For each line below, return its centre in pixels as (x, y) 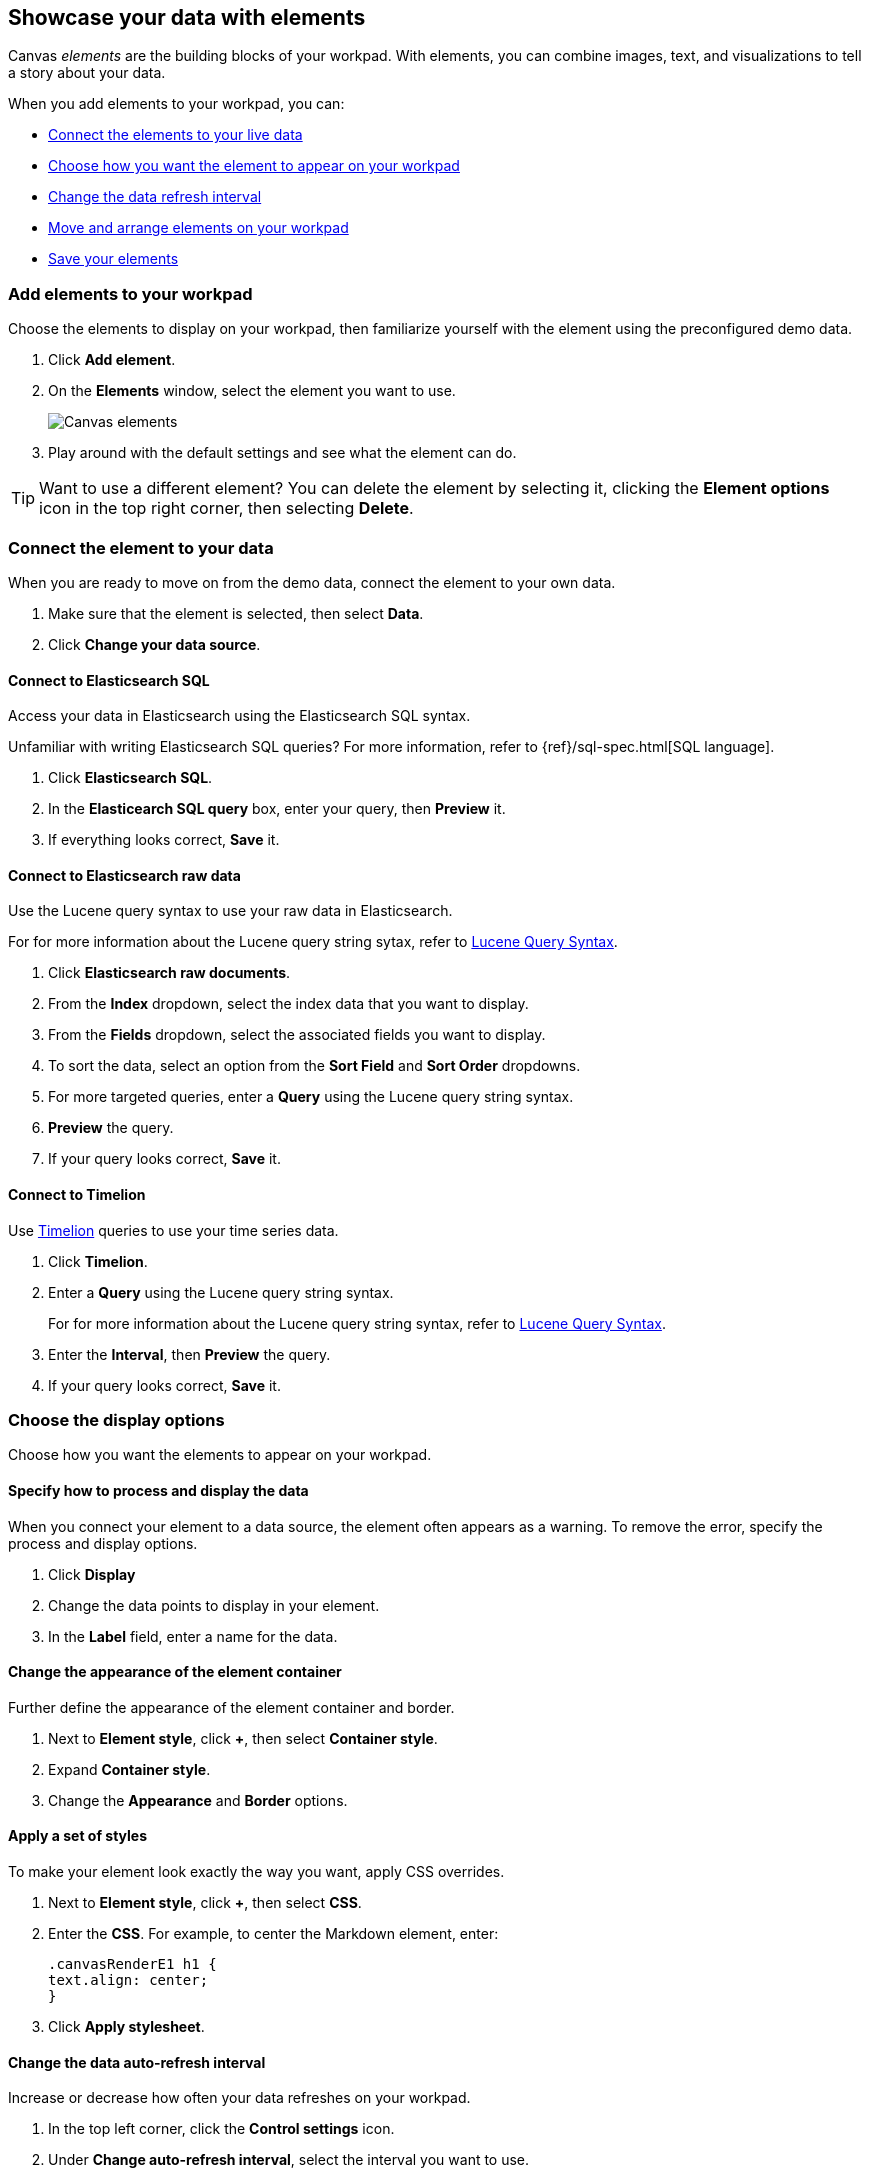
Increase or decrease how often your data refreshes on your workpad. (239, 2098)
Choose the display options (116, 1419)
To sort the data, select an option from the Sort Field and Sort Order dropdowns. (314, 1066)
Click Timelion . (98, 1261)
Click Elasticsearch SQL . (130, 778)
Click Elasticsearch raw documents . (169, 973)
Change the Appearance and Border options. (198, 1800)
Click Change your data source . (154, 644)
